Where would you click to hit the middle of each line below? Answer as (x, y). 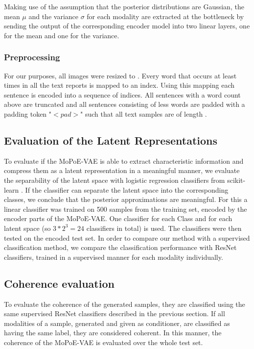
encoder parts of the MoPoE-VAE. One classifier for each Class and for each (118, 218)
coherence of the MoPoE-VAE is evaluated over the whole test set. (104, 342)
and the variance (53, 16)
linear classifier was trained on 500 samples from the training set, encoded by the (126, 209)
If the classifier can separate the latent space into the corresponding (127, 189)
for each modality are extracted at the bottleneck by (165, 16)
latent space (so (27, 228)
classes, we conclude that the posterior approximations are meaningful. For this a (126, 199)
